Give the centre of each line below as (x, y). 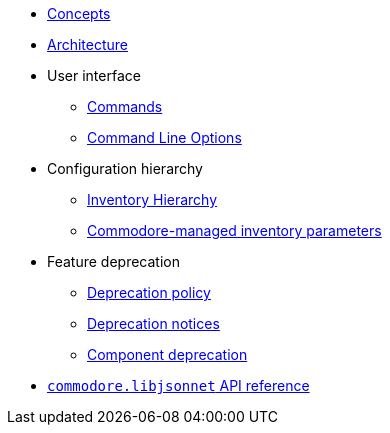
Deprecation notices (153, 323)
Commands (125, 106)
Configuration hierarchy (125, 168)
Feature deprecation (114, 261)
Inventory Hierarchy (152, 199)
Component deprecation (167, 354)
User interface (94, 75)
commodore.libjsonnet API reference (178, 385)
